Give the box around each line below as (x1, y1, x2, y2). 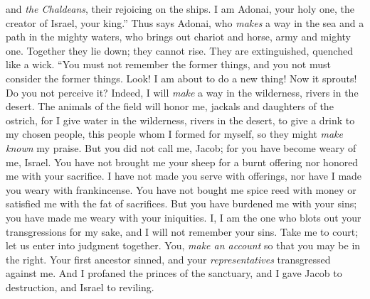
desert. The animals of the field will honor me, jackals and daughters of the (6, 99, 334, 114)
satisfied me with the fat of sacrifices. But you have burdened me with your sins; (6, 196, 357, 211)
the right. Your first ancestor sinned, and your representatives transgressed (6, 251, 331, 266)
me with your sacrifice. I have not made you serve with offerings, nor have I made (6, 168, 362, 183)
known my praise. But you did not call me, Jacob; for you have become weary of (6, 140, 356, 155)
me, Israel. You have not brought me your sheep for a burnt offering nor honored (6, 154, 359, 169)
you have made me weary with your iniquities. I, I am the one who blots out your (6, 210, 361, 224)
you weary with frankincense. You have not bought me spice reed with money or (6, 182, 356, 197)
